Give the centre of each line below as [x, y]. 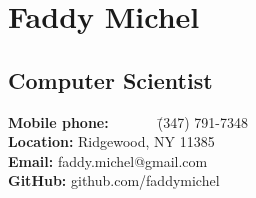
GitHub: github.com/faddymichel [114, 180]
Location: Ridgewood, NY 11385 [111, 141]
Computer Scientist [110, 79]
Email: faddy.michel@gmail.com [108, 160]
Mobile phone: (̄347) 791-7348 [128, 121]
